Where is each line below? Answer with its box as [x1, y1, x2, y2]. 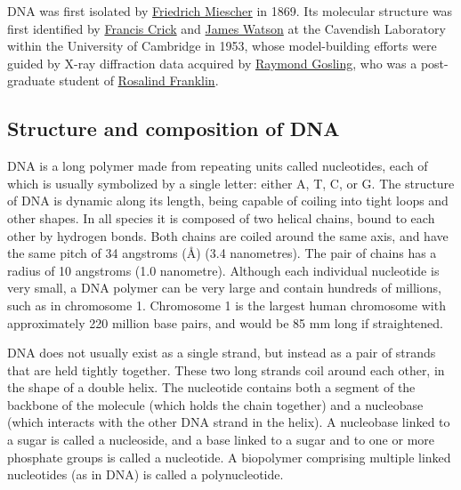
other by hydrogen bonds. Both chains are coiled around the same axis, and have [7, 226, 449, 245]
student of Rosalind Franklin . [59, 71, 219, 90]
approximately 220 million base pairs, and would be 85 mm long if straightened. [7, 313, 443, 332]
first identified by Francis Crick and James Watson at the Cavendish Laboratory [7, 19, 446, 37]
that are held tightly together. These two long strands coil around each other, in [7, 360, 445, 379]
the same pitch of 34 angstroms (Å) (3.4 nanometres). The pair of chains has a [7, 244, 437, 262]
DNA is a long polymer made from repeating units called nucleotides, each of [7, 157, 428, 175]
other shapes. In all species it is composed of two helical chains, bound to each [7, 208, 435, 227]
